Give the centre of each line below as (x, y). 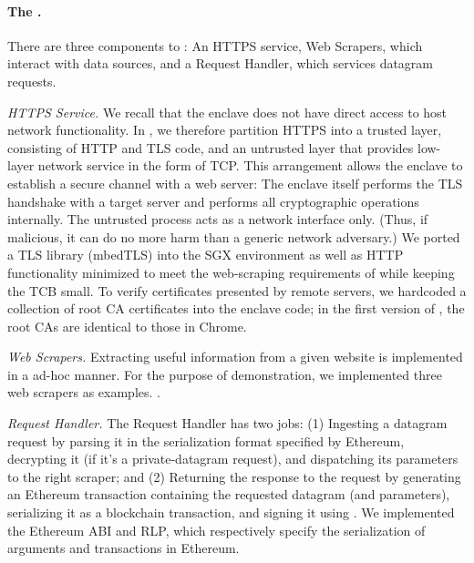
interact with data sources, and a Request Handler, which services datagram (221, 63)
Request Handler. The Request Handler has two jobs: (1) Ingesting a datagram (227, 423)
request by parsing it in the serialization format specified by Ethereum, (206, 440)
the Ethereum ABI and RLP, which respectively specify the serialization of (216, 530)
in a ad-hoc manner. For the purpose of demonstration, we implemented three (225, 374)
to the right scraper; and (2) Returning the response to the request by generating (234, 476)
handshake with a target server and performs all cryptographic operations (213, 201)
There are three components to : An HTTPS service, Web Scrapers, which (215, 45)
